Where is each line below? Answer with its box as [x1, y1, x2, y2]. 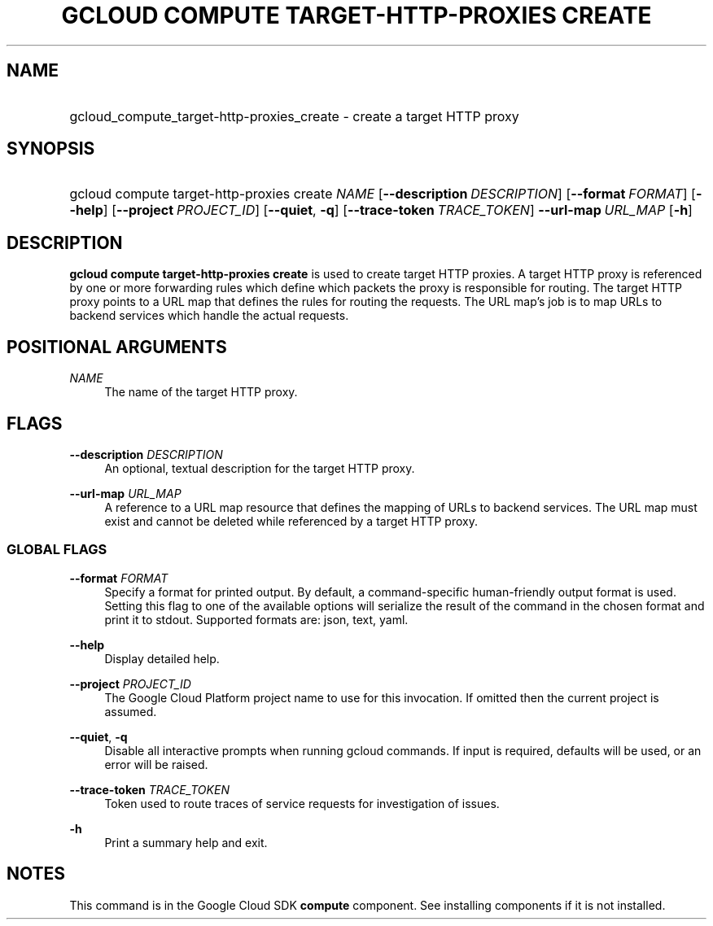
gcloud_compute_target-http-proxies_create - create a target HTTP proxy [69, 107, 519, 124]
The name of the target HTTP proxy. [104, 385, 298, 400]
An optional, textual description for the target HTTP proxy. [104, 461, 415, 475]
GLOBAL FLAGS [7, 541, 107, 558]
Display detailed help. [104, 651, 220, 666]
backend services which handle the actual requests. [69, 308, 349, 323]
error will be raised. [104, 757, 208, 771]
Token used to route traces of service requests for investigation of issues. [104, 796, 500, 810]
